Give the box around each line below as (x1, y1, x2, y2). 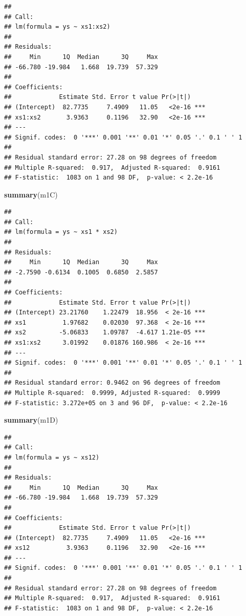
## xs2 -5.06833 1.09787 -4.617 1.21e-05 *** (4, 329, 206, 336)
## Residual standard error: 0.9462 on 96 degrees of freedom (4, 379, 220, 387)
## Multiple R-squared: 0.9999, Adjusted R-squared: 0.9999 (4, 389, 220, 396)
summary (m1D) (4, 414, 58, 425)
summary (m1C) (4, 189, 58, 200)
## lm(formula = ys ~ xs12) (4, 453, 100, 461)
